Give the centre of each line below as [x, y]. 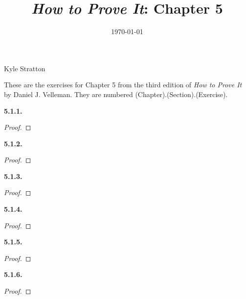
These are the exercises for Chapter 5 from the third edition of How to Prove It [123, 85]
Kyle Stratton [25, 68]
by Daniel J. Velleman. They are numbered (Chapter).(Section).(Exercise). [116, 94]
